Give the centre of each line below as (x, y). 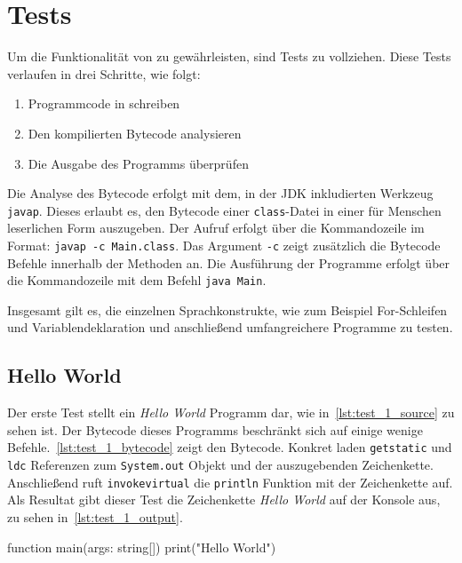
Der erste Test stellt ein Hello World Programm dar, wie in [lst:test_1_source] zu (231, 412)
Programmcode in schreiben (104, 103)
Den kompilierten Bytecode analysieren (135, 133)
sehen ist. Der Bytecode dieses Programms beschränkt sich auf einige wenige (215, 429)
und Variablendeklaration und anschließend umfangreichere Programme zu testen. (230, 327)
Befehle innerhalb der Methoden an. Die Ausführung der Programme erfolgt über (229, 262)
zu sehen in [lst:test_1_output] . (95, 516)
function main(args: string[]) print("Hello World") (142, 547)
